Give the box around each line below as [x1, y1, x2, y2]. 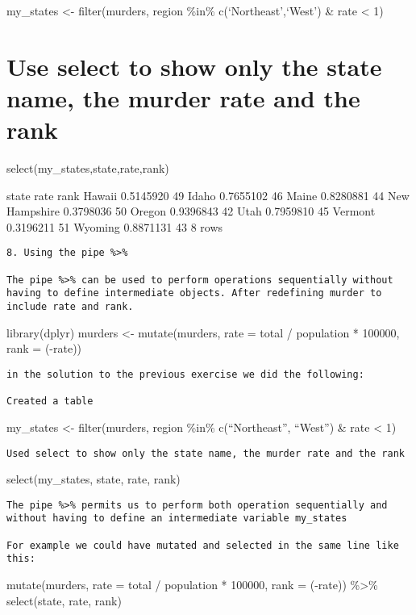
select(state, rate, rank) [6, 592, 122, 609]
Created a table [6, 395, 94, 408]
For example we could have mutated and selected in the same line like [6, 539, 399, 551]
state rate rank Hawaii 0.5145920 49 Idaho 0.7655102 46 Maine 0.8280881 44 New [6, 186, 410, 203]
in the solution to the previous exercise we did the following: [6, 368, 364, 380]
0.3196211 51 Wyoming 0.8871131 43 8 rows [6, 218, 223, 235]
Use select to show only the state [6, 49, 382, 82]
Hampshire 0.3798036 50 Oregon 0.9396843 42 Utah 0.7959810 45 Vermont [6, 203, 376, 220]
